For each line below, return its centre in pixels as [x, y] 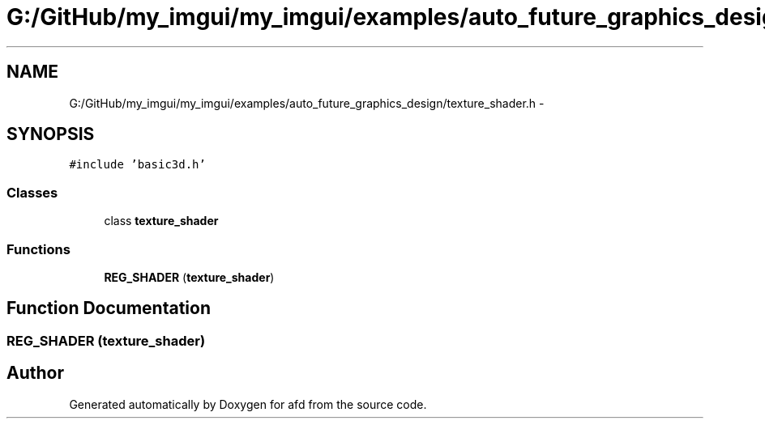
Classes [32, 192]
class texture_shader [161, 221]
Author [35, 373]
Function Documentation [109, 308]
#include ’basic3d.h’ [137, 165]
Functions [38, 249]
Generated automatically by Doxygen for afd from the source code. [248, 404]
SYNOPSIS [51, 134]
